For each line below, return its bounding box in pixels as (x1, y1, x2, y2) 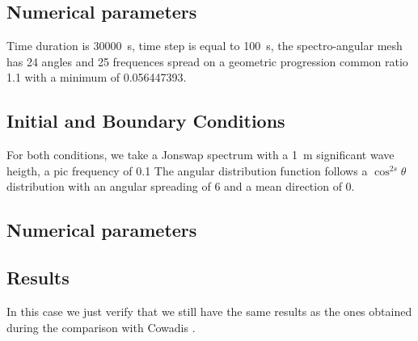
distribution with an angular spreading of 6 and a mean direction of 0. (6, 178, 355, 195)
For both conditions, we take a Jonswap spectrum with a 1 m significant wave (6, 146, 395, 163)
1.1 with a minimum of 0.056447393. (6, 69, 187, 86)
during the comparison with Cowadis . (6, 318, 196, 335)
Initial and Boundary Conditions (6, 108, 285, 133)
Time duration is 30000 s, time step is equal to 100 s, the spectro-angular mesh (6, 37, 403, 54)
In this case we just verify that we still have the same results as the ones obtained (6, 302, 412, 319)
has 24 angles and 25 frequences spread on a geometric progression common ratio (6, 53, 408, 69)
